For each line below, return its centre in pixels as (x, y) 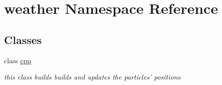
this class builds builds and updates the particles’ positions (92, 77)
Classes (23, 39)
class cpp (18, 60)
